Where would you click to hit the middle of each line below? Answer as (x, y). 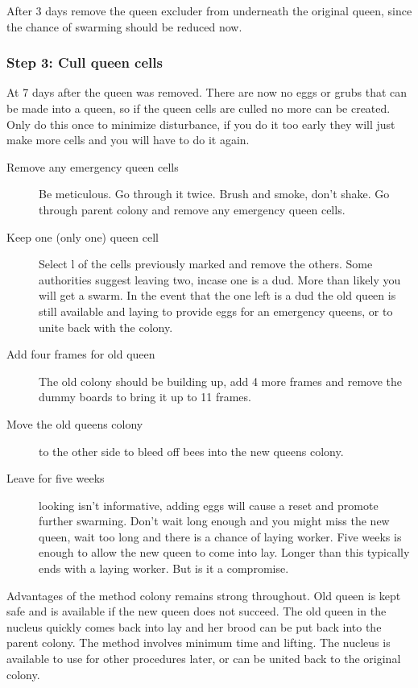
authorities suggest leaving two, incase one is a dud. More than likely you (220, 279)
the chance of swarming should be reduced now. (124, 26)
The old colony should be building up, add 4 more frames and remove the (221, 381)
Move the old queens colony (75, 423)
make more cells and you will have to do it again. (128, 140)
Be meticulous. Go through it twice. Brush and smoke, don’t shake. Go (214, 194)
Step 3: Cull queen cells (85, 62)
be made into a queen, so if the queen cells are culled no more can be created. (199, 108)
